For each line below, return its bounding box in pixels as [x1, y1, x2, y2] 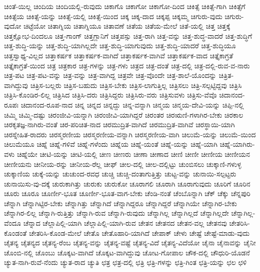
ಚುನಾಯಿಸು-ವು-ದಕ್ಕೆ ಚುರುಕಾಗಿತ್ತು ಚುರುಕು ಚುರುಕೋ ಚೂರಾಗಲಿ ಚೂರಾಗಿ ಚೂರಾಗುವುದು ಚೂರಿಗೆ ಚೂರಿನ [4, 178, 250, 189]
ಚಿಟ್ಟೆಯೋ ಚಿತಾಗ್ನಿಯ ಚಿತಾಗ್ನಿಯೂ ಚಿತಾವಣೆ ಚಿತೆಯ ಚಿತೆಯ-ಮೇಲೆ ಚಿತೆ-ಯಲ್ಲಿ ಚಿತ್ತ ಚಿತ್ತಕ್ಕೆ [23, 21, 230, 31]
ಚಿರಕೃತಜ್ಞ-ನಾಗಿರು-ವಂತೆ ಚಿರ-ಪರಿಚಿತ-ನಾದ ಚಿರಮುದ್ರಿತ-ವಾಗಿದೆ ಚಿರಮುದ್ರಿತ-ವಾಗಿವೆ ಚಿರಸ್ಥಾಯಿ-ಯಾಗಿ [4, 119, 235, 130]
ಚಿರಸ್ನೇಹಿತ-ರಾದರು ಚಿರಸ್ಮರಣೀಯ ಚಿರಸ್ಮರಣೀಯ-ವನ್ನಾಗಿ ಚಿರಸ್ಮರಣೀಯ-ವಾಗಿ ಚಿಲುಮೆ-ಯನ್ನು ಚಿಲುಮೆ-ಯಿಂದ [4, 129, 256, 139]
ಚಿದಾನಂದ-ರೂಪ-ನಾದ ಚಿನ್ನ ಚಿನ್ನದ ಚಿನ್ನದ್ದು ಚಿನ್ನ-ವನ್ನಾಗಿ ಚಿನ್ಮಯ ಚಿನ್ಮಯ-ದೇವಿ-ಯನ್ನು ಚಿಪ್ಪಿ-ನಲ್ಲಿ [21, 99, 244, 110]
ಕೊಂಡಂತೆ [4, 227, 27, 238]
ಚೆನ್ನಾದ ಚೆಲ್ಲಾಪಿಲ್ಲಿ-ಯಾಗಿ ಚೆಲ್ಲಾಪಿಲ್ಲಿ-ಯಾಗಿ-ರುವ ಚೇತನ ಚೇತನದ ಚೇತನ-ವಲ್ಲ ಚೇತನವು [23, 218, 227, 228]
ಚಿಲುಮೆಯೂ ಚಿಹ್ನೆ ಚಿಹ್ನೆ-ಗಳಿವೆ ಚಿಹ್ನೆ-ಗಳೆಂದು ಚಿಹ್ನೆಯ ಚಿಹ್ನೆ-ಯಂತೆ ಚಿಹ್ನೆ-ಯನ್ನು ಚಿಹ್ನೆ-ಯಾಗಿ [4, 139, 218, 149]
